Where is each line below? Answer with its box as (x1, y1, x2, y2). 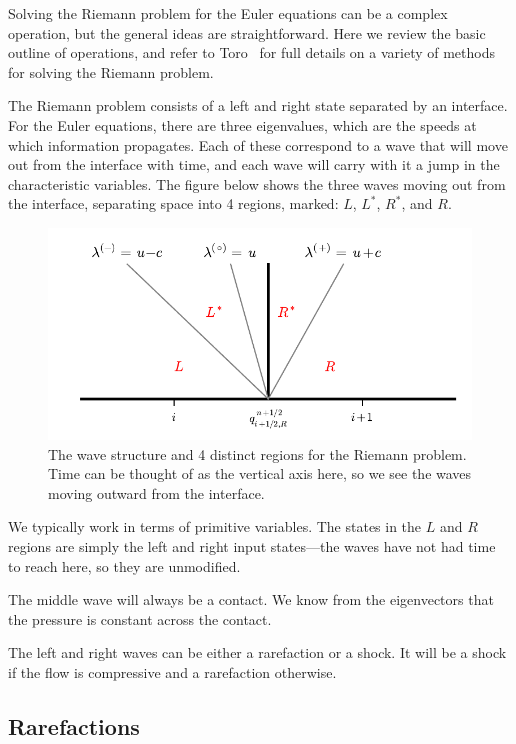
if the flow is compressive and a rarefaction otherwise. (8, 661, 337, 682)
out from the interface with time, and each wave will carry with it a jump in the (8, 154, 500, 175)
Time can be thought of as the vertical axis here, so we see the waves (48, 463, 472, 484)
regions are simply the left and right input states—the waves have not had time (8, 535, 496, 556)
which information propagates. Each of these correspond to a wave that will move (8, 134, 508, 155)
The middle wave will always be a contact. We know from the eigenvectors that (8, 589, 494, 610)
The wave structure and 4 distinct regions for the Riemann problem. (48, 443, 467, 464)
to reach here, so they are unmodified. (8, 555, 241, 576)
